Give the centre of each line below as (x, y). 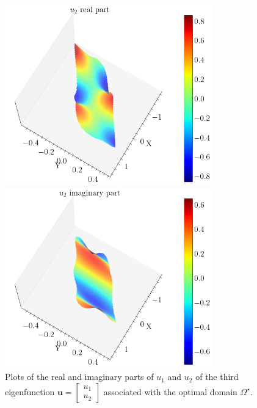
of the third (217, 377)
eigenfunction (30, 391)
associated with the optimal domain (170, 391)
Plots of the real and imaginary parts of (79, 377)
